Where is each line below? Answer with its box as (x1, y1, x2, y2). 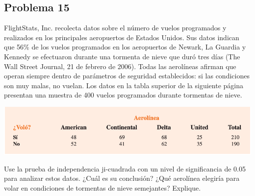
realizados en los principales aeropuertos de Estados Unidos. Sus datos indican (4, 32, 239, 42)
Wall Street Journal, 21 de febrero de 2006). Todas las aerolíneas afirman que (4, 61, 236, 71)
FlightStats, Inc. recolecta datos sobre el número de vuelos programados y (4, 23, 227, 33)
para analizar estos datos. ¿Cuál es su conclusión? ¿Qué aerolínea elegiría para (4, 173, 240, 183)
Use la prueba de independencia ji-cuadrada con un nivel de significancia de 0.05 (4, 163, 246, 173)
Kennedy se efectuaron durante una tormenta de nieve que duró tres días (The (4, 51, 240, 61)
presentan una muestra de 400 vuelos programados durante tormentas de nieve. (4, 90, 242, 100)
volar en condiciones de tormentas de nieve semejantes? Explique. (4, 182, 201, 193)
